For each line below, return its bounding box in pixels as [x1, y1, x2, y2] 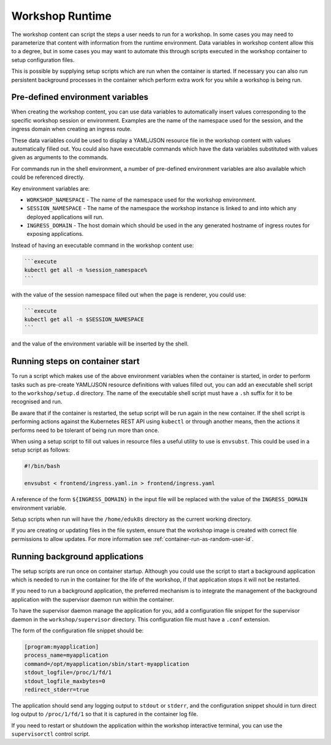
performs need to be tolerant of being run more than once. [11, 426, 159, 434]
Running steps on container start [11, 356, 140, 367]
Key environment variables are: [11, 184, 90, 192]
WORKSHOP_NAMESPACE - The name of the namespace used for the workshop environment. [26, 196, 257, 203]
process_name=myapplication [24, 652, 108, 659]
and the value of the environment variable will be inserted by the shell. [11, 340, 189, 347]
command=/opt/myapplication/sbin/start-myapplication [24, 660, 189, 667]
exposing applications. [26, 230, 84, 238]
